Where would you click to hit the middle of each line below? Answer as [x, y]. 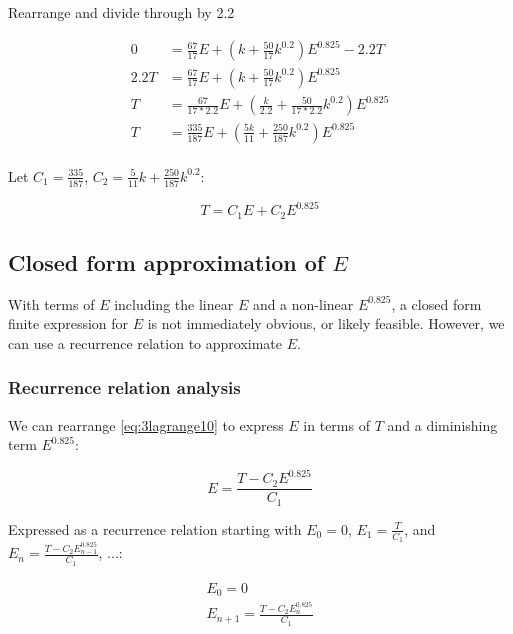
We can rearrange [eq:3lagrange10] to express [146, 424]
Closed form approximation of [166, 261]
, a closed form [436, 303]
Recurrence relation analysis [124, 387]
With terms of [51, 303]
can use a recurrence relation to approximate [145, 342]
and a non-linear [303, 303]
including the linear [174, 303]
